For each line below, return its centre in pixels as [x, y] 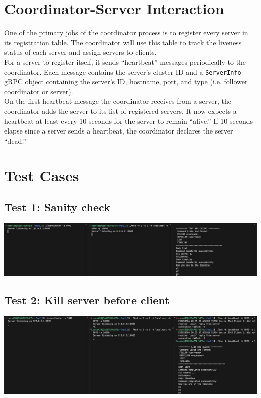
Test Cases [42, 175]
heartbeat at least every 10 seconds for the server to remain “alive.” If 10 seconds [129, 121]
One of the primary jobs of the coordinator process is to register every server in [126, 32]
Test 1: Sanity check [57, 207]
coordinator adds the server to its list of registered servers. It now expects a [120, 111]
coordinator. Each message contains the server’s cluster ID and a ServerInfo [123, 72]
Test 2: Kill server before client [87, 300]
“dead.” [15, 140]
